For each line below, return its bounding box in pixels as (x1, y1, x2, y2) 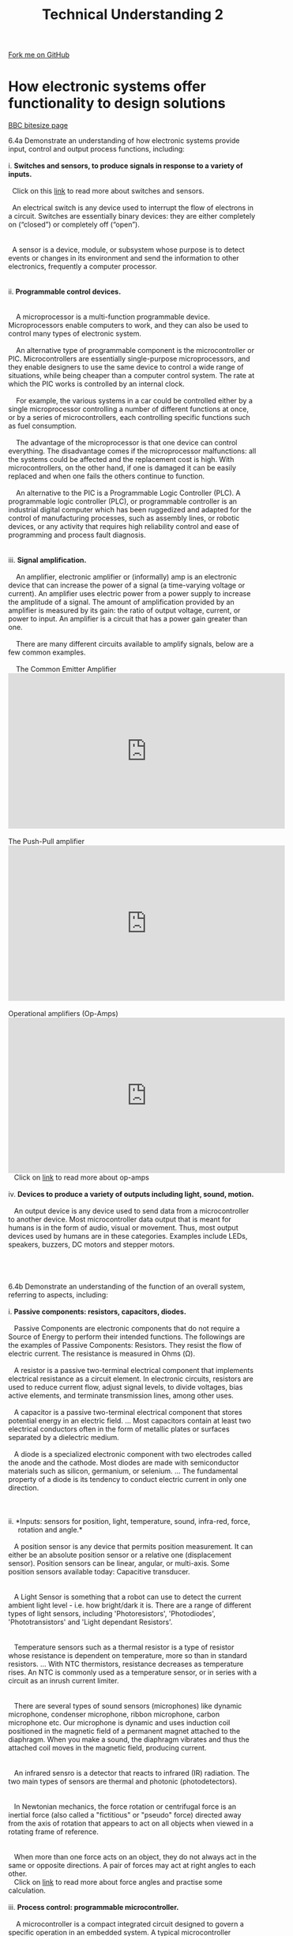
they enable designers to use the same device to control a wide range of (8, 362, 244, 372)
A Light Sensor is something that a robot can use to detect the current (13, 1593, 242, 1602)
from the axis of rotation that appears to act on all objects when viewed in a (8, 1818, 254, 1829)
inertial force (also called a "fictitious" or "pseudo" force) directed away (8, 1810, 242, 1820)
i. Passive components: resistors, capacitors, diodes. (8, 1307, 187, 1316)
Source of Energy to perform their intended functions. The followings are (8, 1332, 246, 1341)
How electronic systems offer (8, 77, 207, 96)
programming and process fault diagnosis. (8, 531, 146, 540)
